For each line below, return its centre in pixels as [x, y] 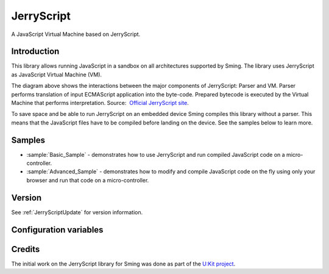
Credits [26, 249]
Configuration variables [57, 230]
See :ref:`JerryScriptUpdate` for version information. [77, 212]
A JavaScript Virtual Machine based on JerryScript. [76, 34]
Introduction [35, 52]
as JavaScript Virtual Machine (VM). [57, 74]
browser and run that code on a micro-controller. [88, 180]
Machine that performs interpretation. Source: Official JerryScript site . [100, 103]
